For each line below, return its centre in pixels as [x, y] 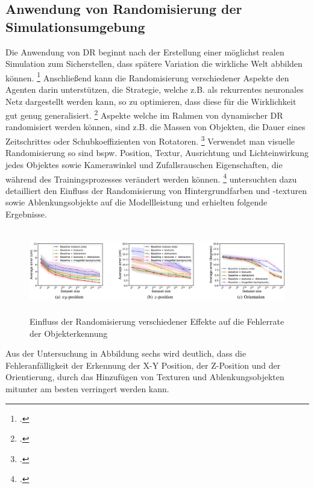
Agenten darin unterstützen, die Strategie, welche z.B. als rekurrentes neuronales [155, 89]
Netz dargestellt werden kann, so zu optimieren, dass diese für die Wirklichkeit [151, 101]
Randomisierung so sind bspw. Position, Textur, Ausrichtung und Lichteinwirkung [157, 153]
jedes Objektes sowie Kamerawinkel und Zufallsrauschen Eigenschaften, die [144, 164]
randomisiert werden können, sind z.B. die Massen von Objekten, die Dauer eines [155, 127]
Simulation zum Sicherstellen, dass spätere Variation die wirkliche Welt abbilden [154, 64]
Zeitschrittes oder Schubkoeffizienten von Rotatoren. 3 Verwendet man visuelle [150, 140]
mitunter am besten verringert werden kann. [87, 388]
